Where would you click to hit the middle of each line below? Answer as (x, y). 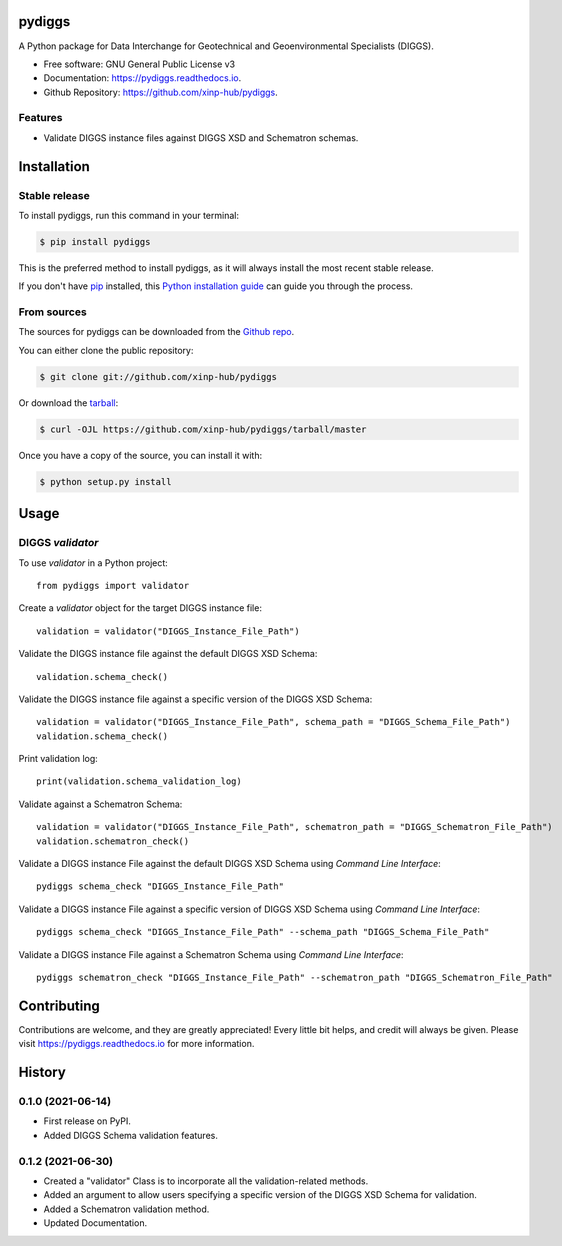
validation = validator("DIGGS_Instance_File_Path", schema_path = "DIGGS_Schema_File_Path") (273, 722)
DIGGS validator (58, 543)
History (42, 1072)
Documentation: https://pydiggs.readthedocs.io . (142, 78)
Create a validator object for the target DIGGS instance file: (140, 608)
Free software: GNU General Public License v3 (139, 64)
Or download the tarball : (68, 402)
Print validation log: (58, 759)
